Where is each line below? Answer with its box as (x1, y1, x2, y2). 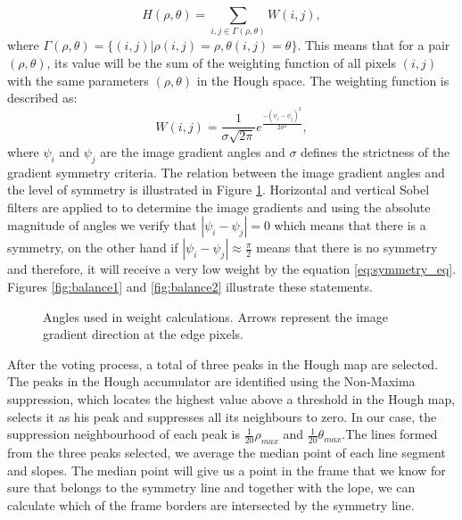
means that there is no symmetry (256, 238, 438, 257)
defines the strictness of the (301, 142, 450, 161)
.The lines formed (342, 425, 438, 443)
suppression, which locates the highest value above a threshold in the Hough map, (7, 390, 456, 409)
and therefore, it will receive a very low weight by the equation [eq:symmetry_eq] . (7, 260, 457, 278)
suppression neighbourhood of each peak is (7, 425, 240, 443)
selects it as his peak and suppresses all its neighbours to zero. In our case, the (7, 407, 437, 425)
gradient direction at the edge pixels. (43, 325, 243, 343)
